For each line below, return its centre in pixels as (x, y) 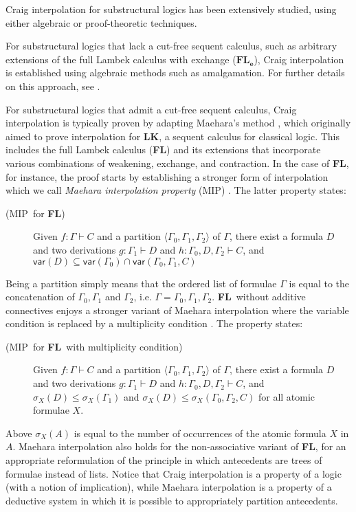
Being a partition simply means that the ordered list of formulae (141, 283)
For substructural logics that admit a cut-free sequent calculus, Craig (151, 109)
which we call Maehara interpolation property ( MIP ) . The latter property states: (176, 190)
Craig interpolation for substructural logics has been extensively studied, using (171, 9)
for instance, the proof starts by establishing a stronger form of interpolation (167, 176)
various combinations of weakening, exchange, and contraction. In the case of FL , (177, 163)
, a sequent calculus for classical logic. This (249, 136)
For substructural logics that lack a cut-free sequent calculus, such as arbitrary (171, 46)
